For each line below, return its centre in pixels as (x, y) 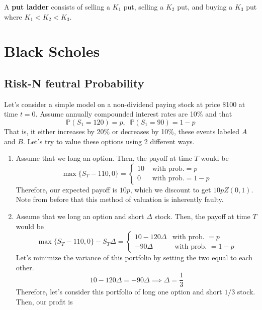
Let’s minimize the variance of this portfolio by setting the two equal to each (134, 257)
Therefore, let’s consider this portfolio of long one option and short (119, 292)
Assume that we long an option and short (80, 216)
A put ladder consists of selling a (57, 7)
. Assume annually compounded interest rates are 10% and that (134, 114)
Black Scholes (52, 51)
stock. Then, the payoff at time (202, 216)
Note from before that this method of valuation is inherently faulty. (120, 199)
